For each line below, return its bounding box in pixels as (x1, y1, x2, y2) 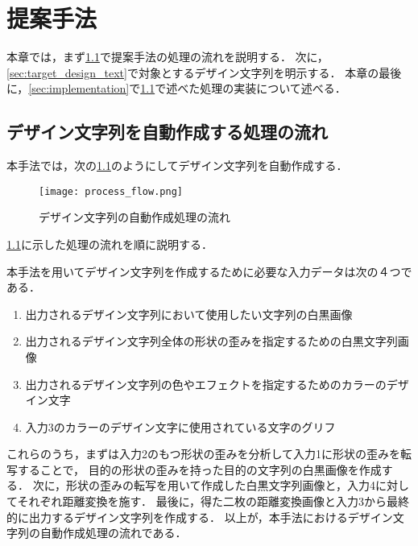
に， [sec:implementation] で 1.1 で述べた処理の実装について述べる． (6, 80, 346, 97)
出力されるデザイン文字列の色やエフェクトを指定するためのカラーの (25, 375, 387, 392)
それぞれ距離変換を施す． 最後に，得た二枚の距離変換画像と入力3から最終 (17, 493, 409, 510)
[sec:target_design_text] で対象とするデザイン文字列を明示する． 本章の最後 (6, 64, 402, 81)
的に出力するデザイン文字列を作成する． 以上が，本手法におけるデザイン (6, 508, 393, 525)
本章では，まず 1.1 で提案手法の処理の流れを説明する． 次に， (6, 48, 329, 65)
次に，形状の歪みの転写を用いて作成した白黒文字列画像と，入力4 (32, 477, 375, 494)
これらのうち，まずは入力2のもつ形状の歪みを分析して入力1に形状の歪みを (6, 445, 401, 462)
